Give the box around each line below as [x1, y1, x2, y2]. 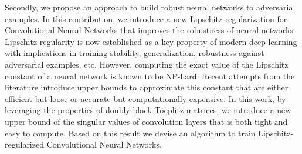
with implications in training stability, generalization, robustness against [5, 47, 264, 59]
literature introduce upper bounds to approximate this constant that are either [5, 81, 289, 93]
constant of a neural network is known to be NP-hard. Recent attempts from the [5, 69, 295, 82]
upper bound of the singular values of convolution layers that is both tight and [5, 115, 288, 127]
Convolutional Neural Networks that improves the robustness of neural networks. [5, 24, 296, 36]
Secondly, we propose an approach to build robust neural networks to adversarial [5, 1, 296, 13]
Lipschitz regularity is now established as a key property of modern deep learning [5, 35, 297, 47]
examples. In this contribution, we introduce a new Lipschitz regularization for [5, 12, 287, 24]
